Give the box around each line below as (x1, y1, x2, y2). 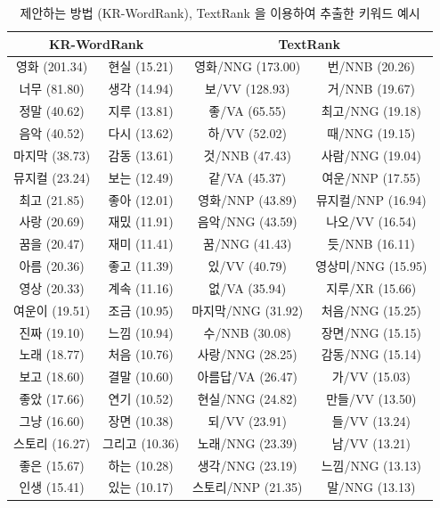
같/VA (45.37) (208, 168, 287, 186)
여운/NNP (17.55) (322, 168, 421, 186)
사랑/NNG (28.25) (197, 345, 297, 364)
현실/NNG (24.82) (197, 389, 297, 408)
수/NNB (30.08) (203, 323, 291, 341)
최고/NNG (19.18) (321, 102, 421, 120)
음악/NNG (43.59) (197, 212, 297, 231)
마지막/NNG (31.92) (191, 300, 304, 319)
